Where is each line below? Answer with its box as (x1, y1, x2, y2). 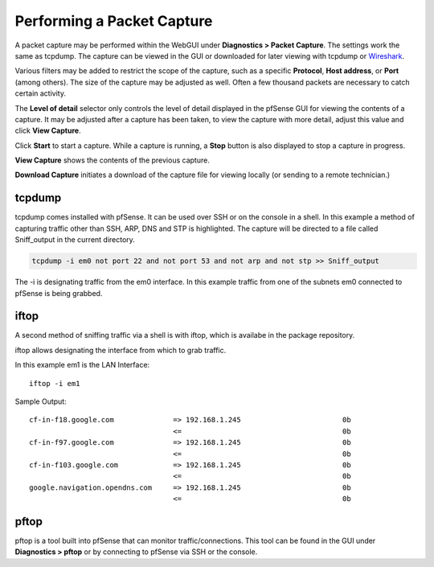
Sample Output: (14, 396, 68, 406)
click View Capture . (14, 125, 81, 136)
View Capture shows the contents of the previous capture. (14, 155, 211, 165)
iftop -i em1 (29, 379, 80, 388)
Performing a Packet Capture (14, 12, 213, 30)
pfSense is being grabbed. (14, 288, 103, 298)
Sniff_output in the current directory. (14, 235, 136, 244)
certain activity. (14, 88, 66, 98)
